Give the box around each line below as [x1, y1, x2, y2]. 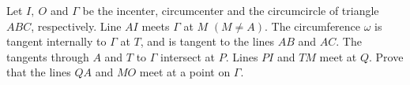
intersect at [160, 48, 216, 65]
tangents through [6, 48, 89, 65]
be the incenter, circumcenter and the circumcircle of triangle [82, 2, 379, 18]
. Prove [368, 48, 404, 65]
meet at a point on [139, 64, 231, 80]
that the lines [6, 64, 71, 80]
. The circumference [265, 17, 361, 34]
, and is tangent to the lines [140, 33, 275, 50]
